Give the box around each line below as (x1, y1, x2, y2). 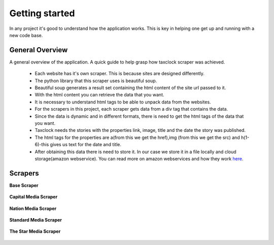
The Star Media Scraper (9, 228, 61, 234)
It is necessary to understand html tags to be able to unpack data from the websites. (35, 99, 211, 105)
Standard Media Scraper (9, 217, 62, 223)
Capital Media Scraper (9, 194, 58, 200)
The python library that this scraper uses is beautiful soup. (35, 78, 157, 84)
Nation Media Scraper (9, 205, 57, 212)
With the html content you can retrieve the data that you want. (35, 92, 164, 98)
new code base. (9, 32, 43, 38)
